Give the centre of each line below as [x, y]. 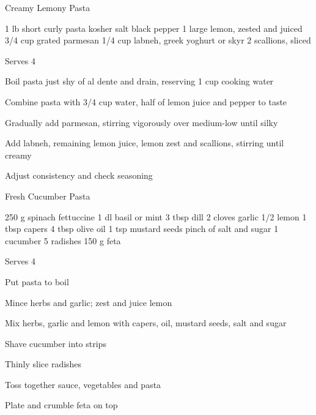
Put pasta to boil [37, 281]
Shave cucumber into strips [56, 343]
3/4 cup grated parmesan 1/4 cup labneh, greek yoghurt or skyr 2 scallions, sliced [158, 40]
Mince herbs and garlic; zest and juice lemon [89, 302]
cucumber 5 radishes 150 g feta [63, 240]
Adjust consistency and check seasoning [79, 175]
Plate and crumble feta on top [61, 405]
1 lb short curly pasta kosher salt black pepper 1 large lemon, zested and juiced [154, 28]
